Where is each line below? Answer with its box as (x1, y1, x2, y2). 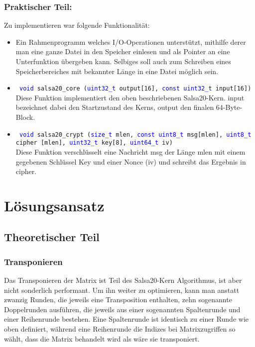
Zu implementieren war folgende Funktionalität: (4, 20, 150, 30)
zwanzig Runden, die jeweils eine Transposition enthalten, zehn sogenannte (4, 294, 232, 305)
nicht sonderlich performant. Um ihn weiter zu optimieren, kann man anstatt (4, 284, 240, 295)
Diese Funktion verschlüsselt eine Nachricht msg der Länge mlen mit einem (15, 146, 246, 157)
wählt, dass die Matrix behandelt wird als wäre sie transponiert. (4, 333, 200, 344)
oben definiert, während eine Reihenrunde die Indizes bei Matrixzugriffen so (4, 324, 236, 334)
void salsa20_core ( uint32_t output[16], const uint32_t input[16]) (19, 85, 252, 92)
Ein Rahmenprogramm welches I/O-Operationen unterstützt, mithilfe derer (15, 36, 246, 47)
